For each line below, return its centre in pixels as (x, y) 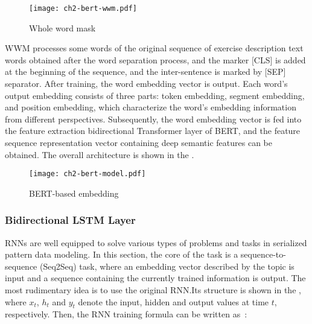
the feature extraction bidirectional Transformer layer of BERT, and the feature (153, 131)
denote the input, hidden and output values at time (174, 301)
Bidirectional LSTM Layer (70, 220)
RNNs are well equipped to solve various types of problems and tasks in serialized (156, 242)
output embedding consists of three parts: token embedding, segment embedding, (155, 95)
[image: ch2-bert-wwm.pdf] (83, 8)
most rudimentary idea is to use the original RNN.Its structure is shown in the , (153, 290)
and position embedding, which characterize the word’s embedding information (151, 107)
